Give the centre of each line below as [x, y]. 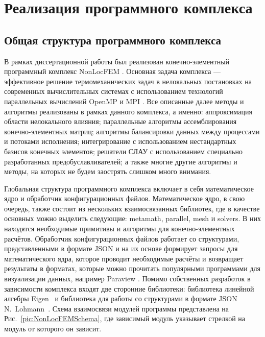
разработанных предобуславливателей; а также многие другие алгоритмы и [121, 161]
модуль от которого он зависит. [53, 329]
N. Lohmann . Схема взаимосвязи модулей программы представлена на [116, 308]
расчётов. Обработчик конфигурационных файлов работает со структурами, [122, 238]
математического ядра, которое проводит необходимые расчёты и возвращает [124, 258]
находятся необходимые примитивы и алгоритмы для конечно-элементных [119, 228]
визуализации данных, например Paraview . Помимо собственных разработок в [127, 279]
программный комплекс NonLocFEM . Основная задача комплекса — [113, 71]
